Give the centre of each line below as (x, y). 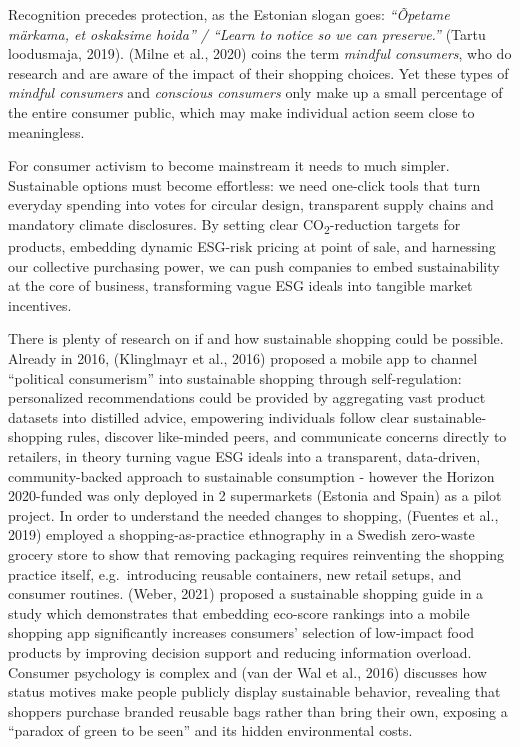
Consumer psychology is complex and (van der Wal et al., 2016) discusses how (247, 671)
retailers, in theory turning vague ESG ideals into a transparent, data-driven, (244, 456)
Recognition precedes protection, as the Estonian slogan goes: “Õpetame (229, 14)
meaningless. (46, 131)
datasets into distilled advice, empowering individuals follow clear (208, 416)
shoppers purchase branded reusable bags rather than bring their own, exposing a (258, 710)
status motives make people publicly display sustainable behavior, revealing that (254, 691)
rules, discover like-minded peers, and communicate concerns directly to (287, 436)
